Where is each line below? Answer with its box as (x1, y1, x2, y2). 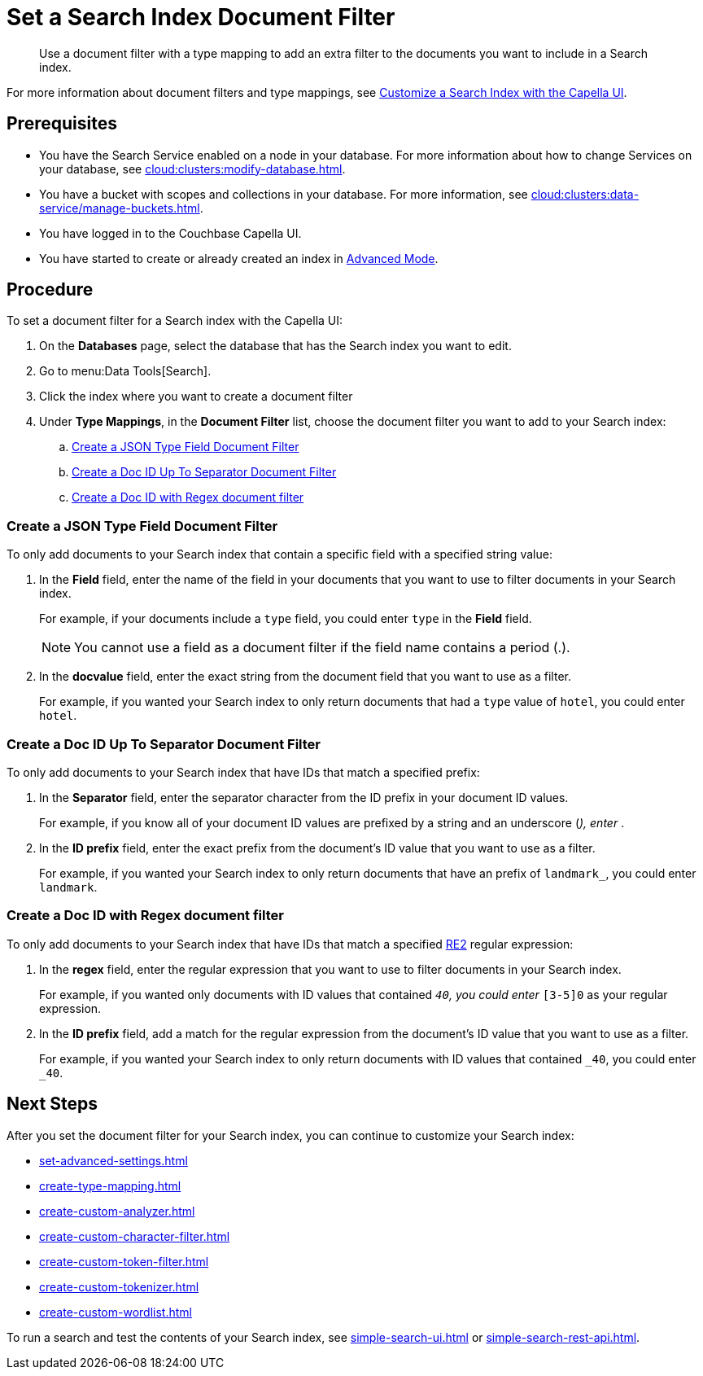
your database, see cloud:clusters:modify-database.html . (39, 161, 346, 176)
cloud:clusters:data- (531, 186, 640, 201)
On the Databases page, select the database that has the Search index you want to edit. (39, 339, 512, 353)
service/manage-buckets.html (39, 200, 200, 215)
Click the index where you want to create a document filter (39, 389, 353, 404)
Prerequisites (7, 113, 117, 134)
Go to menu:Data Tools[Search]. (39, 364, 212, 379)
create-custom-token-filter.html (39, 1254, 209, 1269)
